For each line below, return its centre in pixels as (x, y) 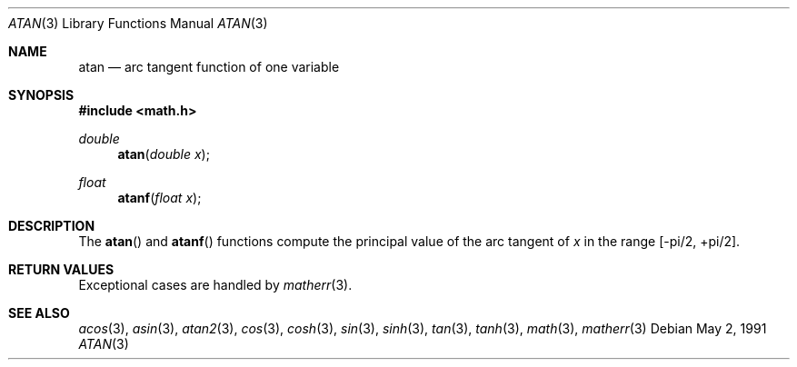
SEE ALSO (39, 313)
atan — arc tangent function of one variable (209, 67)
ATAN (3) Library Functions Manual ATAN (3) (138, 23)
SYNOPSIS (41, 95)
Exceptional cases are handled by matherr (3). (215, 285)
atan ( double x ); (164, 154)
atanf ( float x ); (159, 198)
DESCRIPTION (52, 226)
